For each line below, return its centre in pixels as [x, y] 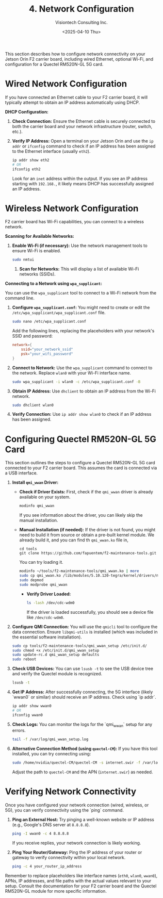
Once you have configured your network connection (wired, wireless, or [77, 805]
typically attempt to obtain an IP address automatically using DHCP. [73, 102]
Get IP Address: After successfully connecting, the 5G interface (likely [82, 692]
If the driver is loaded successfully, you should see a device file [90, 612]
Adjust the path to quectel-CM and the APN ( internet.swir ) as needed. [82, 772]
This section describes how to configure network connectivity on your [75, 54]
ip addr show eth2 [31, 160]
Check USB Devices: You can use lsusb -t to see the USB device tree [83, 669]
